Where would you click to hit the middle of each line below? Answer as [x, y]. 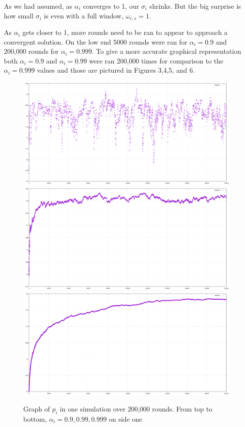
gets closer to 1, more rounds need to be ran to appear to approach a [125, 32]
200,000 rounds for [31, 51]
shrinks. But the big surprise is [195, 6]
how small [19, 15]
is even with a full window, [84, 15]
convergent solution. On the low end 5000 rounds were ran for [96, 41]
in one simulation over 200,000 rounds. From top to [136, 409]
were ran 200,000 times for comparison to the [156, 60]
